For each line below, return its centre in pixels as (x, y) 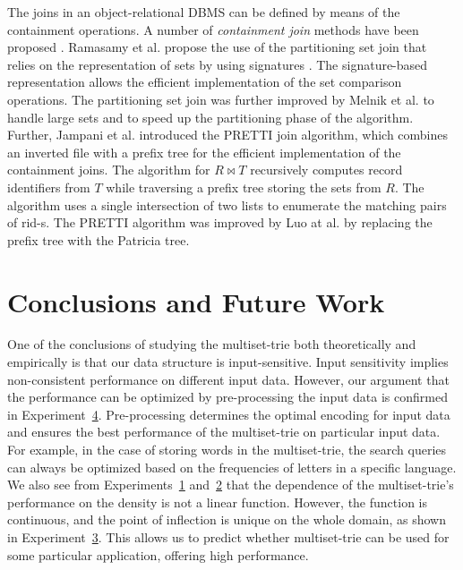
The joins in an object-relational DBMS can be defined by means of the (204, 12)
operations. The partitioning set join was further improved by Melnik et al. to (221, 99)
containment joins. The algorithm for (109, 170)
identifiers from (49, 187)
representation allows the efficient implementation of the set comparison (205, 82)
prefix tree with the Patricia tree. (99, 239)
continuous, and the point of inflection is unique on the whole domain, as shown (227, 519)
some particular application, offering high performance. (158, 554)
